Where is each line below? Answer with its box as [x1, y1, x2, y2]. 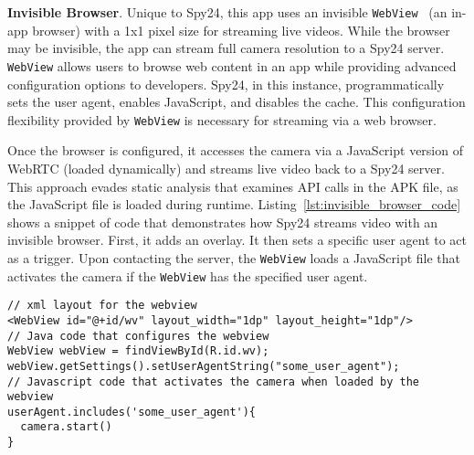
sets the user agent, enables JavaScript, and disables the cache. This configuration [7, 92, 466, 111]
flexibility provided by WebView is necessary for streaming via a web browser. [7, 110, 437, 129]
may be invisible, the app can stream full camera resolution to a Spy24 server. [7, 38, 445, 58]
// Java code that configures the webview [7, 329, 269, 343]
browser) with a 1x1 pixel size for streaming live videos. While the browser [32, 20, 450, 39]
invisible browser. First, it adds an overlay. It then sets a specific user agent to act [7, 230, 468, 249]
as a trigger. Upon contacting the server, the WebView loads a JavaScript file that [7, 248, 461, 267]
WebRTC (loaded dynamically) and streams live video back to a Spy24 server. [7, 158, 445, 177]
